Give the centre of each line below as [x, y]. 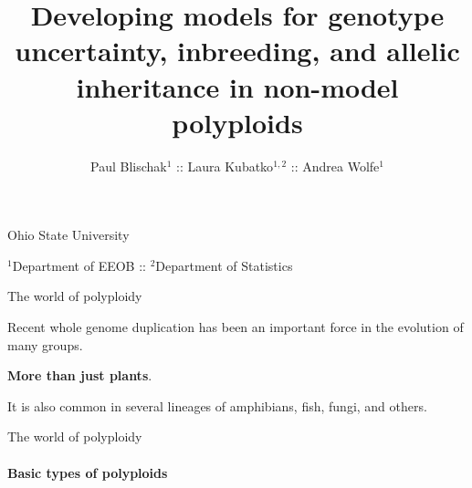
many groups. [45, 344]
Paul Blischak [129, 166]
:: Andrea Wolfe [335, 166]
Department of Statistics [224, 265]
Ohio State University [68, 235]
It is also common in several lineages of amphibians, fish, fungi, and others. [217, 405]
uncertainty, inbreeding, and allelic [237, 51]
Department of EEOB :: [79, 265]
